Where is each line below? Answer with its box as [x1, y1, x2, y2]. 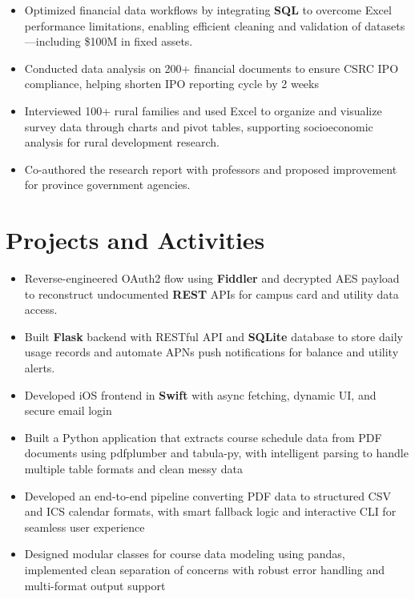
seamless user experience [24, 518, 145, 535]
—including [24, 33, 81, 50]
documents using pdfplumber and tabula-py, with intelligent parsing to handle [24, 444, 409, 461]
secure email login [24, 402, 112, 419]
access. [24, 301, 58, 318]
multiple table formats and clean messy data [24, 460, 243, 476]
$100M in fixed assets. [84, 33, 193, 50]
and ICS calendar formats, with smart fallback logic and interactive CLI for [24, 503, 397, 520]
